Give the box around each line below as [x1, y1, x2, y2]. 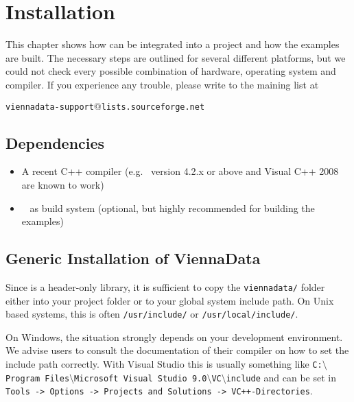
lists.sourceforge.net [101, 102, 205, 112]
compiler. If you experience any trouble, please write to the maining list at [5, 77, 319, 91]
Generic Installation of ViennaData [5, 248, 261, 269]
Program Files [5, 373, 70, 383]
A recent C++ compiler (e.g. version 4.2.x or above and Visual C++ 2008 [21, 164, 339, 178]
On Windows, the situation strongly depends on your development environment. [5, 329, 343, 344]
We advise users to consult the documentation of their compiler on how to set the [5, 343, 349, 357]
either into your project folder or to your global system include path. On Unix [5, 293, 334, 307]
